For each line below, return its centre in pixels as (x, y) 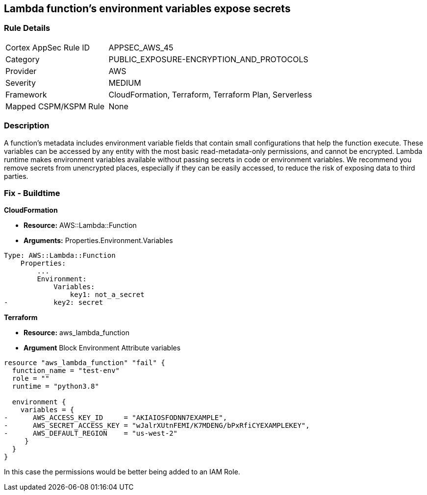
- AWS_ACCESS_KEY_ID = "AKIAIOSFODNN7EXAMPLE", (116, 418)
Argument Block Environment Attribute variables (102, 348)
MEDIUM (125, 83)
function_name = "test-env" (66, 371)
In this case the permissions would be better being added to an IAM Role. (122, 472)
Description (27, 126)
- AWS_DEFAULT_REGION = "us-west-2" (91, 433)
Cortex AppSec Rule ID (48, 47)
